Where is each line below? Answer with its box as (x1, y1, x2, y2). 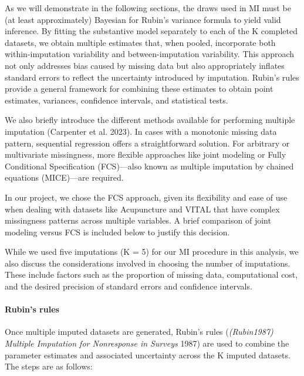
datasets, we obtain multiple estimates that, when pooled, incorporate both (5, 36, 276, 48)
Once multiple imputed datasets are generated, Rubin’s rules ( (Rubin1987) (5, 325, 273, 338)
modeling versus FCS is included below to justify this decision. (5, 225, 230, 238)
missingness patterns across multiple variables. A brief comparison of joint (5, 214, 271, 227)
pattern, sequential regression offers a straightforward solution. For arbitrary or (5, 137, 290, 149)
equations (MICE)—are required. (5, 171, 124, 184)
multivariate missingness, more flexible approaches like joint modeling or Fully (5, 148, 286, 161)
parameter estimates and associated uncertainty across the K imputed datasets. (5, 348, 291, 361)
